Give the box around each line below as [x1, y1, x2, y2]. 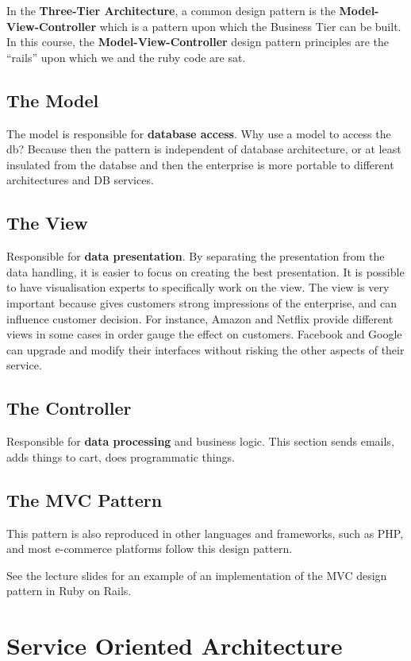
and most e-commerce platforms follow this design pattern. [6, 540, 293, 557]
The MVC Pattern [6, 487, 163, 512]
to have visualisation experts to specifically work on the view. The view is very [6, 279, 390, 296]
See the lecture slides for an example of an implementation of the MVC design [6, 566, 387, 583]
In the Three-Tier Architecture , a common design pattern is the [6, 2, 336, 18]
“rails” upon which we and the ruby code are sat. [6, 48, 246, 65]
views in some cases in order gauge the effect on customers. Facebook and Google [6, 326, 402, 342]
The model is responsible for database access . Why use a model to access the [6, 125, 391, 141]
